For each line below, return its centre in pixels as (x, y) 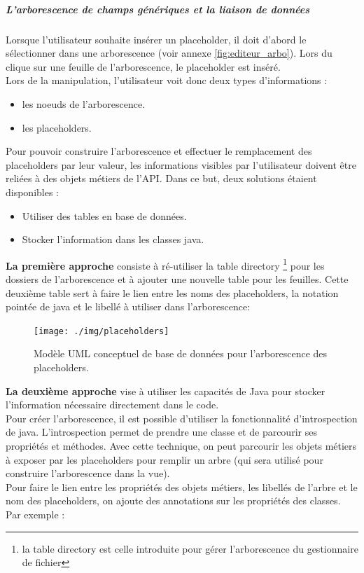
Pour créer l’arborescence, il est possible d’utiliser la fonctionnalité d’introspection (182, 418)
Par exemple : (35, 514)
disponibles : (33, 192)
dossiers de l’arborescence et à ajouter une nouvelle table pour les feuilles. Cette (177, 278)
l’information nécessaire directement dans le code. (112, 405)
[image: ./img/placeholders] (101, 331)
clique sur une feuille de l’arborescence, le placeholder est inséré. (143, 66)
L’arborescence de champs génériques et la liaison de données (158, 9)
